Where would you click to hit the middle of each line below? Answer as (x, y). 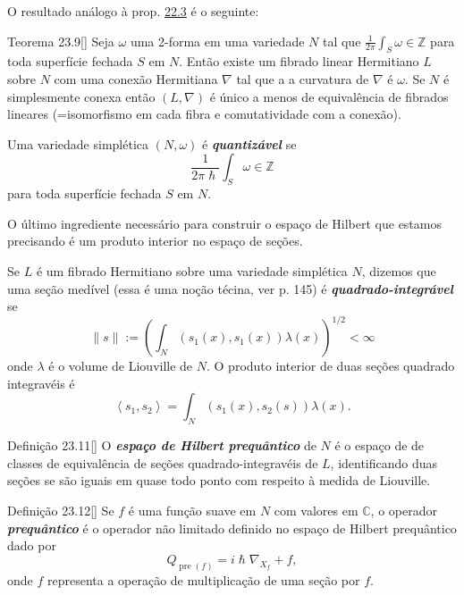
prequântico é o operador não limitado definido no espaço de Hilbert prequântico (232, 528)
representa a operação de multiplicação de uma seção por (203, 579)
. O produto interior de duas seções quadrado (331, 366)
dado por (32, 545)
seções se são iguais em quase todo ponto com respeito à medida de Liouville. (219, 480)
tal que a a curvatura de (303, 78)
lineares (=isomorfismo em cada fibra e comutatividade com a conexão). (204, 114)
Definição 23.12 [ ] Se (61, 510)
